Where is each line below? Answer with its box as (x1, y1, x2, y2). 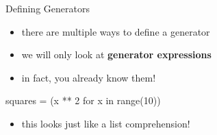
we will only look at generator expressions (21, 47, 212, 62)
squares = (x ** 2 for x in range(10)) (5, 93, 161, 108)
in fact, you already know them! (21, 70, 156, 84)
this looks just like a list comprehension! (21, 116, 190, 130)
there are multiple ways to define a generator (21, 24, 210, 38)
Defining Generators (5, 1, 90, 15)
